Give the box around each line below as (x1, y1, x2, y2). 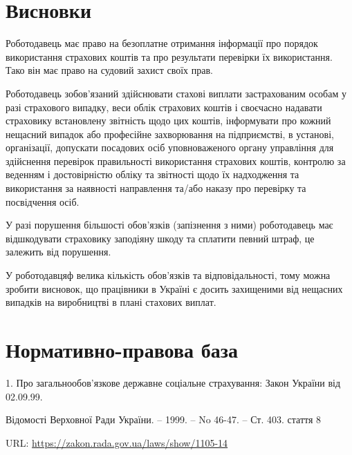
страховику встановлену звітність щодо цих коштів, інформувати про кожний (6, 113, 331, 128)
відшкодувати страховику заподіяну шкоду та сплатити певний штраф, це (6, 231, 315, 245)
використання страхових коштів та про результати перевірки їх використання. (6, 49, 333, 64)
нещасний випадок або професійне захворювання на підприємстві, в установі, (6, 126, 334, 141)
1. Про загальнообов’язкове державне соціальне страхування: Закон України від (6, 375, 341, 389)
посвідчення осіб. (6, 194, 80, 209)
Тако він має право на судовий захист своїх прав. (6, 63, 213, 77)
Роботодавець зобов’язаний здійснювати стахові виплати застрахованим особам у (6, 86, 346, 100)
